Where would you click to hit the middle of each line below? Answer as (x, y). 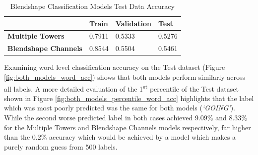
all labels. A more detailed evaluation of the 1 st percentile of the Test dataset (121, 88)
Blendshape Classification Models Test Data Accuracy (92, 6)
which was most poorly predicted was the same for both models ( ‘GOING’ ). (120, 108)
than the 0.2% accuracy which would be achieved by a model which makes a (120, 137)
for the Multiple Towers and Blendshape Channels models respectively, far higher (128, 127)
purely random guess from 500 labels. (61, 146)
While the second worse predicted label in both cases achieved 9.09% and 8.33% (126, 117)
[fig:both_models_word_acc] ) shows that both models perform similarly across (125, 77)
